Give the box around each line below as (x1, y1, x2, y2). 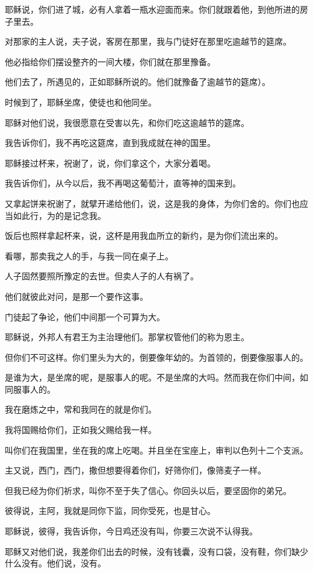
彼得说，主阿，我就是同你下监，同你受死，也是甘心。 (5, 504, 215, 517)
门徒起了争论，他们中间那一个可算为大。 (5, 310, 165, 323)
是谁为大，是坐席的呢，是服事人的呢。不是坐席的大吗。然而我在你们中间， (5, 371, 300, 384)
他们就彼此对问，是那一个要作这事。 (5, 290, 148, 302)
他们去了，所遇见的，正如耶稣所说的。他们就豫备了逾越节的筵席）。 (5, 75, 270, 88)
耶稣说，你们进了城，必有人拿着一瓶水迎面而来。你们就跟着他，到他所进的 (5, 3, 300, 15)
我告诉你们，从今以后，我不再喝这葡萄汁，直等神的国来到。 (5, 177, 241, 189)
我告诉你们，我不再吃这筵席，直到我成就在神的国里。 (5, 136, 215, 149)
